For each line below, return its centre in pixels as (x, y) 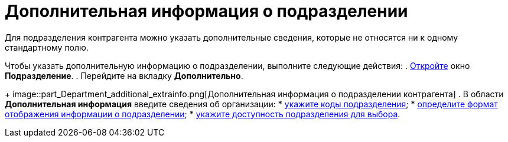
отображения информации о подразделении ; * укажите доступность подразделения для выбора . (203, 114)
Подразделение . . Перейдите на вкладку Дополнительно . (124, 75)
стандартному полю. (47, 47)
